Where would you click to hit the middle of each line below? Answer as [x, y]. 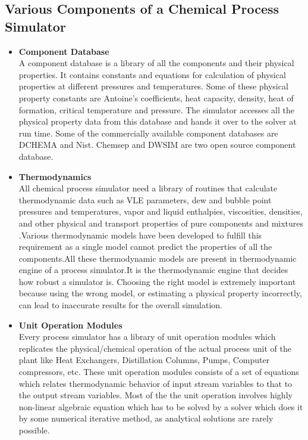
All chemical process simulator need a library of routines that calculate [148, 188]
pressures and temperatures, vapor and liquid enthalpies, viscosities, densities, [161, 211]
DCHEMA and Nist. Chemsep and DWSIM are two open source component [157, 145]
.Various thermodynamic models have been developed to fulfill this [140, 235]
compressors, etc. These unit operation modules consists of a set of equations [159, 372]
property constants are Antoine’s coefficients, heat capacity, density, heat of [156, 97]
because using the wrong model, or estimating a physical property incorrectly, [160, 293]
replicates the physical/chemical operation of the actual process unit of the [155, 348]
